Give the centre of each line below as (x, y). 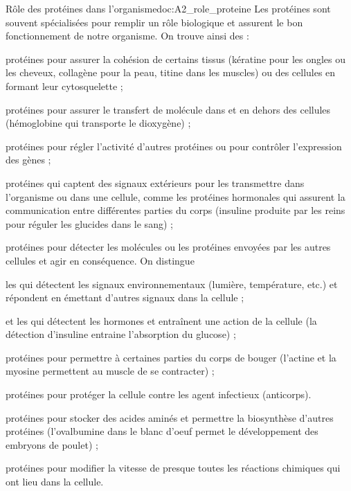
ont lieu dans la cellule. (55, 482)
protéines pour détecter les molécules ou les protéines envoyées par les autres (168, 247)
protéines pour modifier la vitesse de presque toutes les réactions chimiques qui (173, 468)
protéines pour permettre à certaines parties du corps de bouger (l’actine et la (171, 357)
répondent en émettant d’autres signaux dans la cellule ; (125, 297)
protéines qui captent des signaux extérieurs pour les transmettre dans (155, 182)
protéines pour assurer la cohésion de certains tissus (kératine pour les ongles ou (176, 59)
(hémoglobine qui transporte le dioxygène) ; (98, 123)
